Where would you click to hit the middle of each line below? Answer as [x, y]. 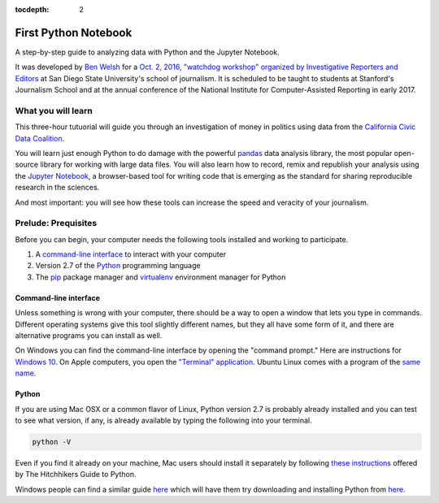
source [27, 165]
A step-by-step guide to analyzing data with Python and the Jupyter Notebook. [147, 52]
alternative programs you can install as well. [89, 336]
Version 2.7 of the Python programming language [118, 266]
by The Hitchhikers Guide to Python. [76, 475]
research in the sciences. [57, 188]
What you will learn [54, 111]
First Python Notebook [74, 33]
